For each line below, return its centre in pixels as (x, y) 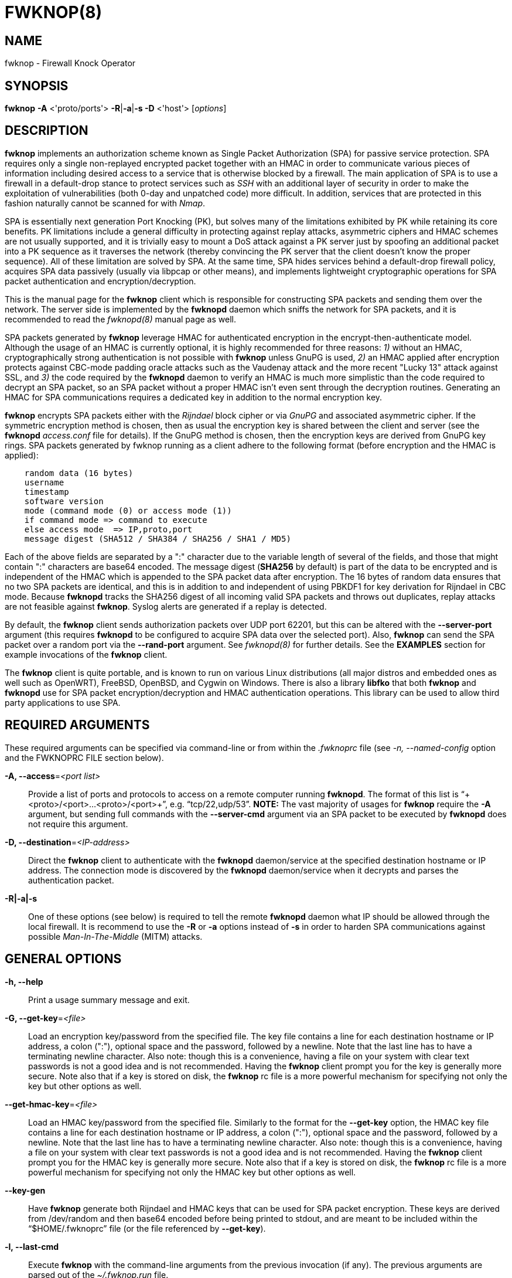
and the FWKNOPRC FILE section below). (84, 757)
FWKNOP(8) (54, 12)
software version (64, 501)
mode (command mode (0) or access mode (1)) (128, 510)
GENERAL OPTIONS (63, 959)
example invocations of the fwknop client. (86, 654)
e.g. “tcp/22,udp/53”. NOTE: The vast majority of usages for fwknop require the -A (330, 804)
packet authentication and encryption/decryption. (100, 281)
